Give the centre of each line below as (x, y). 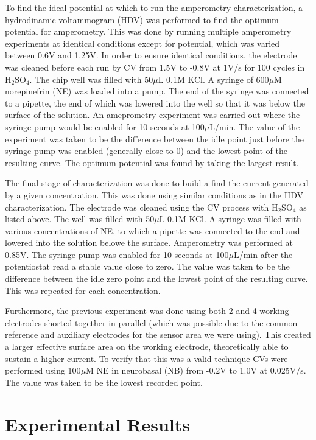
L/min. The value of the (255, 126)
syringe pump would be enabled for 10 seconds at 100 (105, 126)
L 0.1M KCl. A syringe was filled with (230, 219)
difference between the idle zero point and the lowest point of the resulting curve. (156, 278)
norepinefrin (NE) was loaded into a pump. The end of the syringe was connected (157, 91)
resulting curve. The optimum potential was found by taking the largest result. (152, 162)
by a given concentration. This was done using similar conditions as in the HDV (154, 194)
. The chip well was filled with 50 (91, 79)
